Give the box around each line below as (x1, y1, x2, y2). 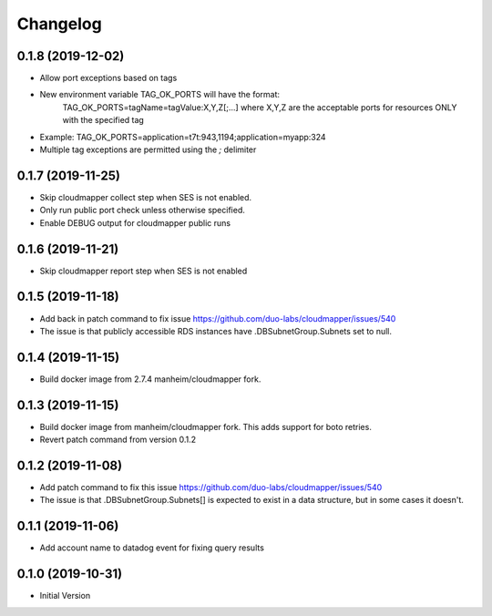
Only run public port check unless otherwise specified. (39, 205, 245, 216)
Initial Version (39, 590, 91, 601)
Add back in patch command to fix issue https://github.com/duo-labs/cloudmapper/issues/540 (39, 313, 396, 323)
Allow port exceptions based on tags (39, 73, 178, 84)
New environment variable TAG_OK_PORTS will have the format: (39, 89, 281, 100)
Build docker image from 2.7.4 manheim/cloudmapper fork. (39, 374, 261, 385)
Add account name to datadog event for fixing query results (39, 542, 264, 553)
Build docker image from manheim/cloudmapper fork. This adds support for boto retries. (39, 421, 373, 432)
